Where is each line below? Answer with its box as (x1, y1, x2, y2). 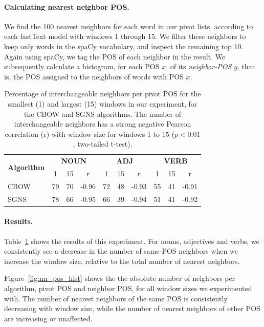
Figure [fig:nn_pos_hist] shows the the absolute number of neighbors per (4, 273, 235, 283)
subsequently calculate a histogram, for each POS (4, 61, 160, 72)
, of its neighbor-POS (166, 61, 232, 72)
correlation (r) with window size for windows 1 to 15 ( (5, 128, 174, 139)
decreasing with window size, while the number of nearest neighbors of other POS (4, 303, 260, 314)
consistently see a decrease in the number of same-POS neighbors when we (4, 246, 238, 256)
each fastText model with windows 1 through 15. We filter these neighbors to (4, 31, 246, 42)
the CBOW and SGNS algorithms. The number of (24, 108, 182, 119)
